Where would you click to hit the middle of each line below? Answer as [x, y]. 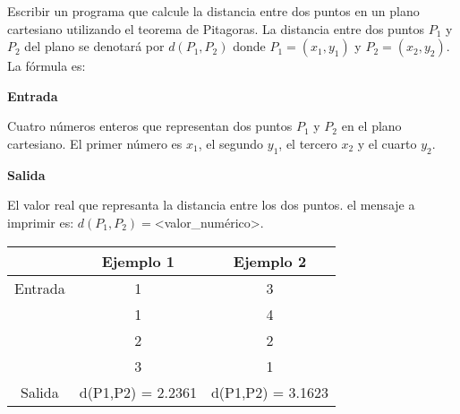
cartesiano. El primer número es [95, 143]
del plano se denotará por [94, 46]
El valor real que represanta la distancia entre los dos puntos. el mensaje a [211, 205]
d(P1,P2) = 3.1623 [270, 392]
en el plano [371, 126]
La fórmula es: [47, 66]
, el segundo [231, 143]
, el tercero [308, 143]
